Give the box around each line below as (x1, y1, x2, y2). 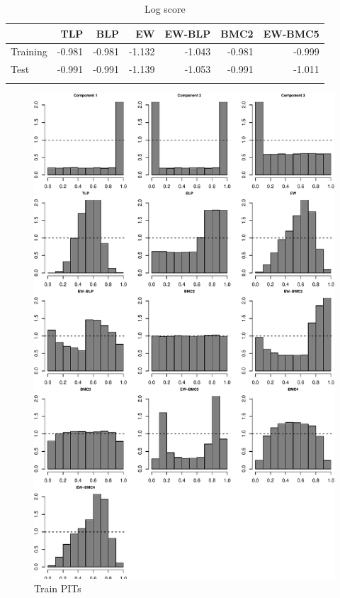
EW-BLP (164, 26, 211, 40)
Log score (144, 1, 186, 16)
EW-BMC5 (263, 26, 319, 40)
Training (11, 44, 47, 59)
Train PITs (34, 581, 81, 596)
